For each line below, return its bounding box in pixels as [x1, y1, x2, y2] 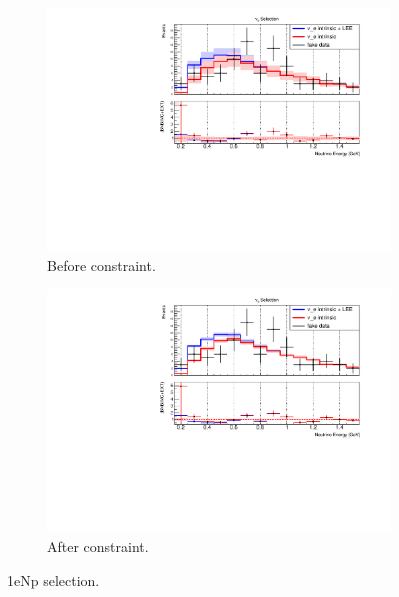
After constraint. [47, 536, 149, 556]
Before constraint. [47, 254, 156, 275]
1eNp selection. [7, 569, 100, 590]
